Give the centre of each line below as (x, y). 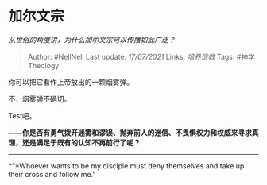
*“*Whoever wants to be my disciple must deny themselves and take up (126, 166)
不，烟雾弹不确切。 (40, 98)
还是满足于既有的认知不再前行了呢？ (81, 142)
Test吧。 (23, 115)
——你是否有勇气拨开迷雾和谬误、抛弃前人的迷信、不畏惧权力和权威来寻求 (130, 133)
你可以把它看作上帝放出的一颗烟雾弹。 (71, 82)
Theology (43, 65)
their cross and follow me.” (52, 174)
